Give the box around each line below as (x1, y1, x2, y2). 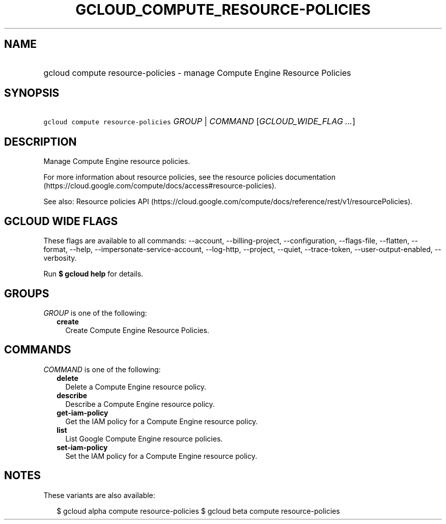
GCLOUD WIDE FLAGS (4, 214, 118, 228)
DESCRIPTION (4, 135, 77, 148)
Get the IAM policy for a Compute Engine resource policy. (65, 417, 258, 426)
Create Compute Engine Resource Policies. (65, 325, 209, 335)
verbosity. (43, 254, 77, 263)
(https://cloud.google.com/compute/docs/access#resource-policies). (43, 181, 276, 190)
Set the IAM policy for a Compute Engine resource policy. (65, 451, 257, 460)
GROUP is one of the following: (43, 308, 147, 317)
